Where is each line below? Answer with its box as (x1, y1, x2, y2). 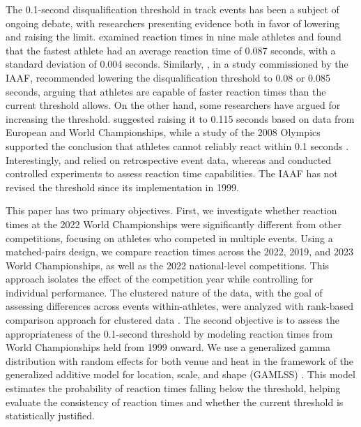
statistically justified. (6, 408, 95, 423)
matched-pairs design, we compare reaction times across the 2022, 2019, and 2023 (6, 244, 354, 259)
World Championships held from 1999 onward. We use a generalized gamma (6, 340, 330, 354)
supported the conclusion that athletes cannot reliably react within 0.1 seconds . (6, 138, 349, 153)
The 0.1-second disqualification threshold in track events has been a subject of (6, 2, 339, 16)
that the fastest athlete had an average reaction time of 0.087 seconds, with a (6, 43, 336, 57)
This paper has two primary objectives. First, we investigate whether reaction (6, 203, 337, 218)
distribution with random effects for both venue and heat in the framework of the (6, 353, 353, 368)
